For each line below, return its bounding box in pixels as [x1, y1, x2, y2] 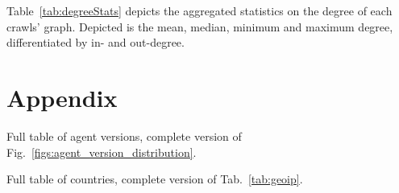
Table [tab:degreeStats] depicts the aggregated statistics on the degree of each [6, 2, 393, 18]
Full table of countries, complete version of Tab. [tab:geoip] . [6, 170, 303, 187]
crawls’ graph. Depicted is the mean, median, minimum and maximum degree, [6, 18, 393, 35]
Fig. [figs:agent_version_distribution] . [6, 143, 197, 160]
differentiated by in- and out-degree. [6, 34, 185, 51]
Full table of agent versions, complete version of [6, 127, 242, 144]
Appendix [6, 80, 118, 113]
